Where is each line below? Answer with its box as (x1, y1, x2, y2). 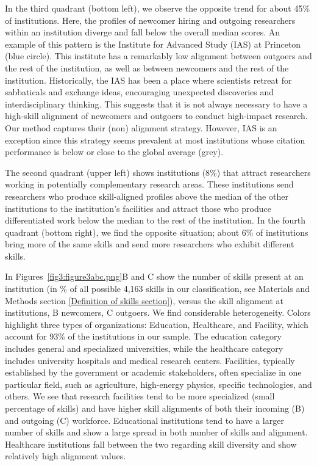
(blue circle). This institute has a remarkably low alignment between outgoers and (5, 49, 312, 62)
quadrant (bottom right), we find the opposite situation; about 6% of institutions (5, 225, 308, 238)
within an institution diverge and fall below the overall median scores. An (5, 26, 280, 38)
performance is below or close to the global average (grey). (5, 145, 224, 158)
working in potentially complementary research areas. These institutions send (5, 178, 294, 191)
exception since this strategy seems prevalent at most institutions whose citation (5, 133, 305, 146)
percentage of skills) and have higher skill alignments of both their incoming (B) (5, 402, 305, 414)
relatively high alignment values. (5, 450, 126, 462)
